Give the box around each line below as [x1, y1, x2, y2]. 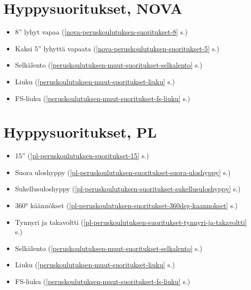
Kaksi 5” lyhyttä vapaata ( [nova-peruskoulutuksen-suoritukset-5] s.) [15, 43, 220, 53]
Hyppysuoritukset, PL [3, 122, 157, 142]
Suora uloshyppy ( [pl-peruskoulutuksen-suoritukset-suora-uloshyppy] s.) [15, 167, 231, 177]
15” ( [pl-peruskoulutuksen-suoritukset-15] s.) [15, 150, 149, 161]
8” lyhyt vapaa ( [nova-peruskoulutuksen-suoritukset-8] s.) [15, 27, 188, 37]
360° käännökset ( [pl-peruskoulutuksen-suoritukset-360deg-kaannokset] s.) [15, 200, 238, 210]
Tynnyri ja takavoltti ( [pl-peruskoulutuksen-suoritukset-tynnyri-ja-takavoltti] [15, 217, 247, 227]
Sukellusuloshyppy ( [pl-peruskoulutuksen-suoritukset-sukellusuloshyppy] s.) [15, 183, 241, 194]
